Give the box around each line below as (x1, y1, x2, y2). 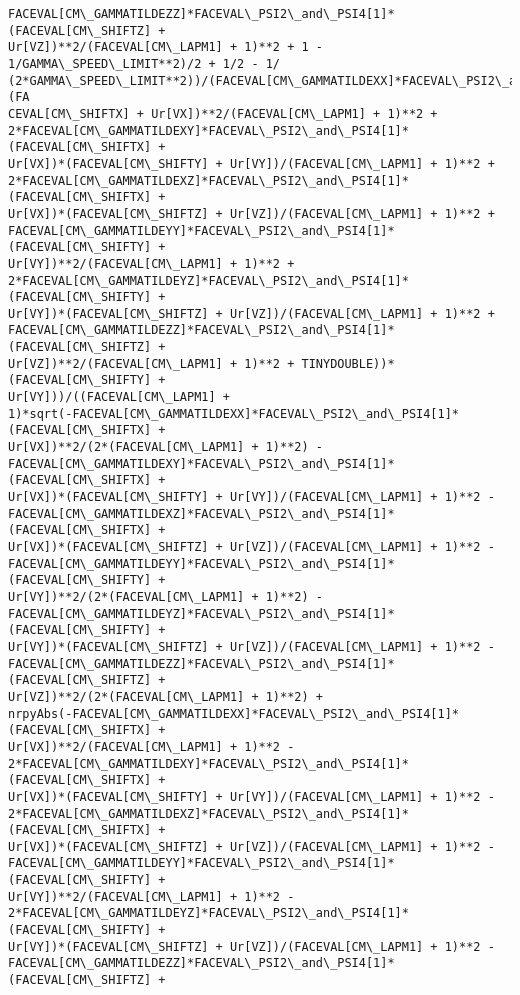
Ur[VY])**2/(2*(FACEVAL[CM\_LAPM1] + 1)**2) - (8, 589, 323, 604)
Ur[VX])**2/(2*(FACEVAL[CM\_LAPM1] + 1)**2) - (8, 440, 323, 455)
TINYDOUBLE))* (301, 356, 395, 371)
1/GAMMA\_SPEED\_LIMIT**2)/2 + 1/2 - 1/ (8, 56, 281, 71)
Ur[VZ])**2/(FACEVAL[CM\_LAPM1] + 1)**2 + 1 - (8, 40, 323, 55)
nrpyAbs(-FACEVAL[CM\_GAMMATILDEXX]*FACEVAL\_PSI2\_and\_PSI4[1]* (8, 706, 460, 721)
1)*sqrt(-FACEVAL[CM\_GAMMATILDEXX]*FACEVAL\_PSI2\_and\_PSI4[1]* (8, 406, 460, 421)
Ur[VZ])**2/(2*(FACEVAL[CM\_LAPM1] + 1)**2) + (8, 689, 323, 704)
